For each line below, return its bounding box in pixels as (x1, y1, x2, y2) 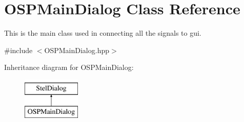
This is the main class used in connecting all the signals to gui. (4, 28, 201, 38)
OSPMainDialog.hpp (44, 44, 110, 55)
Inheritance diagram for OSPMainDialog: (4, 62, 134, 72)
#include (4, 44, 33, 55)
